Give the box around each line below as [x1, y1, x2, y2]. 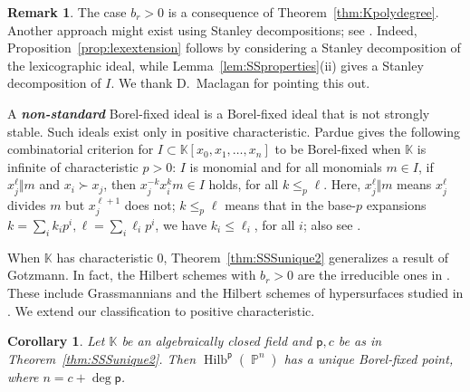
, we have [155, 215, 207, 234]
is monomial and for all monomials [189, 157, 382, 176]
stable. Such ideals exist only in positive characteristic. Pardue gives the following [7, 121, 461, 140]
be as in [338, 331, 382, 350]
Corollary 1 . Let [7, 331, 105, 350]
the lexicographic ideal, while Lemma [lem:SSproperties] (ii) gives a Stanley [7, 55, 424, 74]
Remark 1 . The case [7, 3, 127, 21]
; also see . [302, 215, 361, 234]
